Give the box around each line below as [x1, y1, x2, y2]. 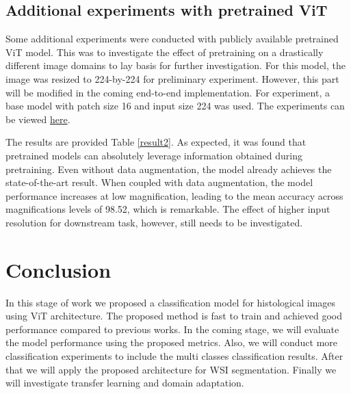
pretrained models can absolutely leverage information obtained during [5, 148, 303, 162]
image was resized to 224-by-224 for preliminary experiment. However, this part [5, 71, 339, 86]
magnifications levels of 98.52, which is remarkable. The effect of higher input [5, 202, 330, 216]
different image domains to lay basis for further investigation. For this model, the [5, 58, 346, 73]
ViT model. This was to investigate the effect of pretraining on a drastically [5, 44, 324, 59]
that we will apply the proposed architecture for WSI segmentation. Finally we [5, 362, 337, 376]
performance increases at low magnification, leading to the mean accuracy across [5, 188, 343, 202]
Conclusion [5, 255, 112, 283]
